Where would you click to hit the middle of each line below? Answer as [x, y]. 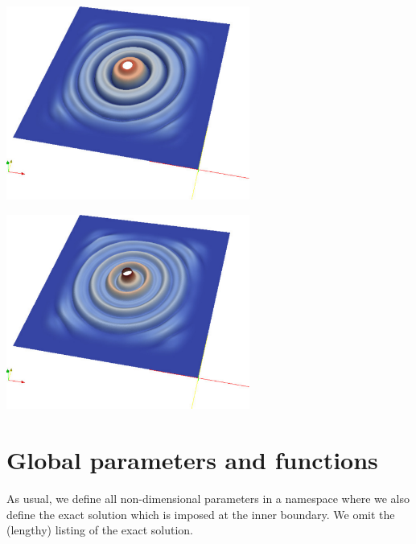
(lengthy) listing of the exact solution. [100, 530]
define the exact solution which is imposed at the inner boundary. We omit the [201, 514]
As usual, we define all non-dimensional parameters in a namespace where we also [208, 498]
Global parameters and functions [192, 460]
